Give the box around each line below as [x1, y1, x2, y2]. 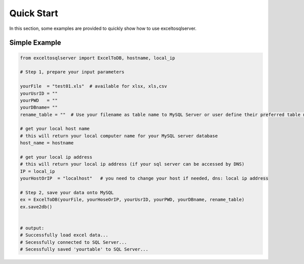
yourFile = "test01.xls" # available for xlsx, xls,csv [20, 84, 167, 89]
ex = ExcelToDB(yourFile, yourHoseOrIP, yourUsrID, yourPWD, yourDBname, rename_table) [20, 197, 245, 203]
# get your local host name [20, 126, 90, 132]
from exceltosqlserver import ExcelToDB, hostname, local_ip [20, 55, 175, 61]
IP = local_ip [20, 168, 55, 174]
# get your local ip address [20, 155, 93, 160]
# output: [20, 225, 45, 231]
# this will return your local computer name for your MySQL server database [20, 133, 218, 139]
